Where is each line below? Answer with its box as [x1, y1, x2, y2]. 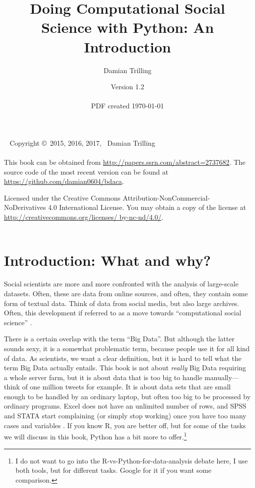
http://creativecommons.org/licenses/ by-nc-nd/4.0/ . [4, 212, 164, 222]
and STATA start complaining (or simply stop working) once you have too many [4, 411, 247, 421]
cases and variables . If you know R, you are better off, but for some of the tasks [4, 420, 246, 430]
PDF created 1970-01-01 [91, 101, 164, 111]
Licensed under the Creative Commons [4, 192, 121, 203]
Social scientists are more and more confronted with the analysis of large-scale [4, 279, 239, 289]
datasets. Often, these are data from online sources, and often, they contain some [4, 288, 248, 298]
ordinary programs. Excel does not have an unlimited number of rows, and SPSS [4, 401, 247, 411]
